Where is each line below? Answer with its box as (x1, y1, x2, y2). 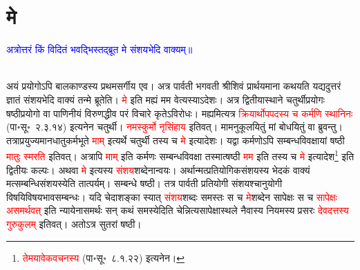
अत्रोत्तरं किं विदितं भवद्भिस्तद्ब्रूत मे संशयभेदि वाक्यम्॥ (6, 42, 193, 57)
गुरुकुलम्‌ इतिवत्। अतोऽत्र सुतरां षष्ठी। (6, 216, 142, 231)
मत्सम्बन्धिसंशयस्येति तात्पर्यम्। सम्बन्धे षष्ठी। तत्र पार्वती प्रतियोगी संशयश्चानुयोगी (6, 176, 283, 191)
